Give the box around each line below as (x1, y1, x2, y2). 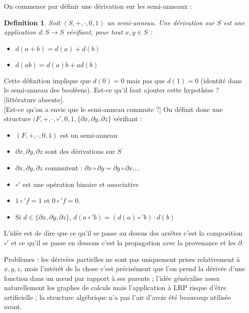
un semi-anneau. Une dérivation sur (107, 17, 215, 27)
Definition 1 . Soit (4, 17, 60, 27)
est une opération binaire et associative (22, 179, 139, 189)
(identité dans (200, 75, 242, 85)
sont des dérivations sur (45, 146, 115, 156)
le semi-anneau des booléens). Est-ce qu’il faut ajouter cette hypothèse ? (4, 85, 219, 95)
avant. (4, 301, 22, 312)
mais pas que (126, 75, 165, 85)
